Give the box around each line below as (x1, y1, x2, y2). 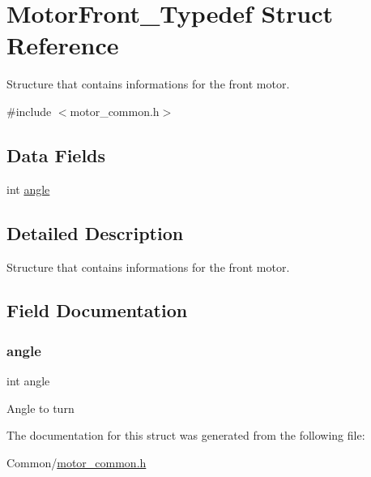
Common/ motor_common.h (6, 453, 147, 471)
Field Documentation (6, 298, 188, 323)
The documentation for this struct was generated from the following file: (6, 427, 365, 444)
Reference (6, 28, 119, 62)
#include (6, 102, 52, 119)
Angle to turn (6, 399, 75, 416)
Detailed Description (6, 220, 184, 245)
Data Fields (6, 142, 106, 167)
